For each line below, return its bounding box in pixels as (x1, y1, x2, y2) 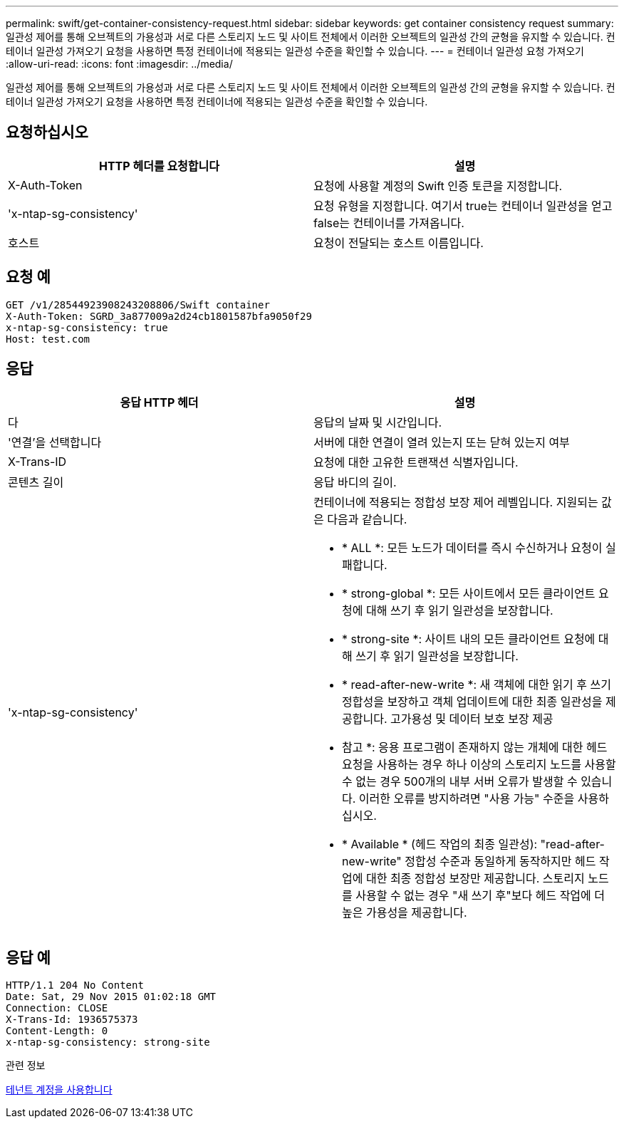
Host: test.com (6, 333, 90, 345)
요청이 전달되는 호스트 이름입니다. (313, 235, 484, 250)
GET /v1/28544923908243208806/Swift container (6, 298, 270, 311)
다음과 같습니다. (327, 511, 407, 526)
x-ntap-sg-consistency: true (6, 321, 168, 333)
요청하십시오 (6, 123, 88, 142)
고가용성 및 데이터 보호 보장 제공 (390, 711, 553, 726)
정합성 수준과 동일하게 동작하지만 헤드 (405, 853, 596, 868)
